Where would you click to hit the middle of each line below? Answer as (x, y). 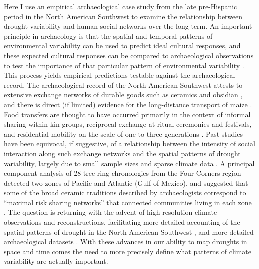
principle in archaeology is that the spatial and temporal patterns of (108, 36)
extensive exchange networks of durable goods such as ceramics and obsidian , (123, 95)
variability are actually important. (56, 261)
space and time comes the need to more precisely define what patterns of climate (128, 251)
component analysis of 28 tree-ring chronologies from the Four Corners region (123, 173)
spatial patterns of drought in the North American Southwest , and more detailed (129, 231)
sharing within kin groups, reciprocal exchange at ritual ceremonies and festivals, (128, 124)
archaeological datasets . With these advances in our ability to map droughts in (126, 241)
